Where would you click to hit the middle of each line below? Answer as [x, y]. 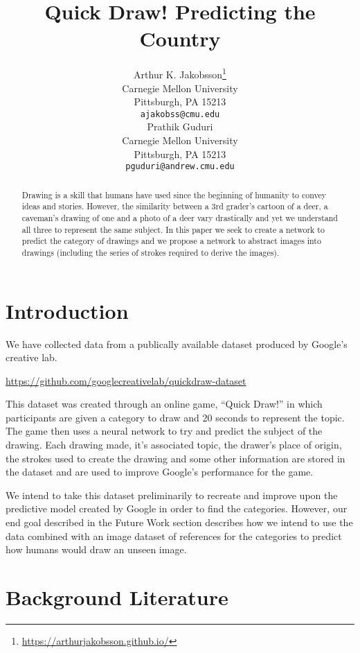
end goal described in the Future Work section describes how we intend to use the [179, 522]
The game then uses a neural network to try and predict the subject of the [164, 431]
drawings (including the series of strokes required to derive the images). [151, 252]
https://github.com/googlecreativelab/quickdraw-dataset [126, 380]
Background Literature [117, 597]
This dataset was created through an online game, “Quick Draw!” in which [164, 404]
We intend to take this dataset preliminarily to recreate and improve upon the [172, 495]
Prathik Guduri [180, 127]
